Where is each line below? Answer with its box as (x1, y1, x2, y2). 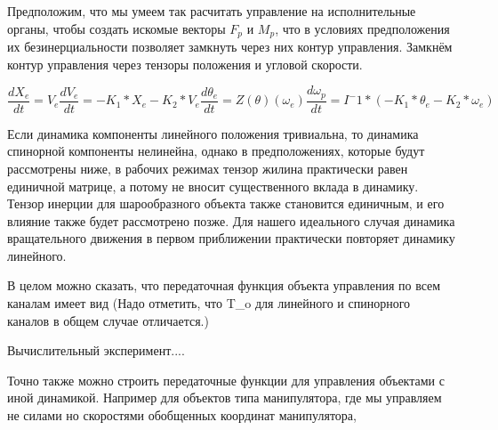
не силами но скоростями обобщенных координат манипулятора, (7, 406, 357, 425)
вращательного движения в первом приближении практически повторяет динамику (7, 229, 455, 247)
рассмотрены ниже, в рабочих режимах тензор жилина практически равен (7, 158, 408, 177)
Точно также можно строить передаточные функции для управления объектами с (7, 370, 445, 389)
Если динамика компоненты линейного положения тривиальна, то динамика (7, 124, 419, 142)
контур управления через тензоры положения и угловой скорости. (7, 54, 363, 73)
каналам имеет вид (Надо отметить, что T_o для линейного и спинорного (7, 294, 411, 312)
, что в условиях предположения (275, 19, 450, 37)
